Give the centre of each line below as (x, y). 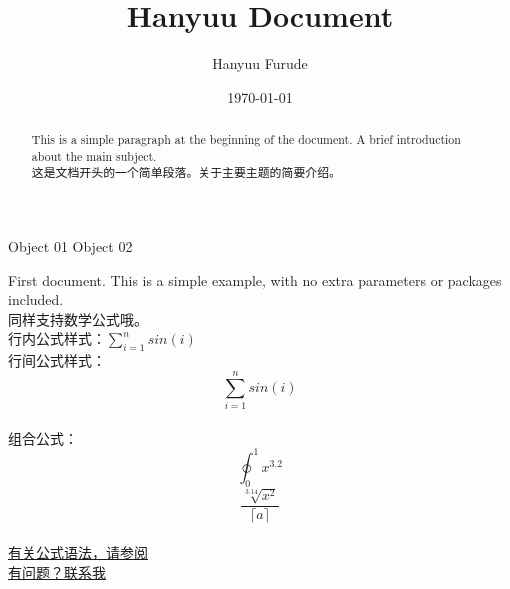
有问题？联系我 (57, 571)
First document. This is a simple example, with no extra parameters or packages (255, 279)
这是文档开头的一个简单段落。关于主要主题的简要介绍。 (186, 172)
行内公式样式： (57, 338)
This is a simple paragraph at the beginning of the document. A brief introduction (246, 139)
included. (36, 299)
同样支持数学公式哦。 (78, 318)
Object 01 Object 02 (70, 246)
